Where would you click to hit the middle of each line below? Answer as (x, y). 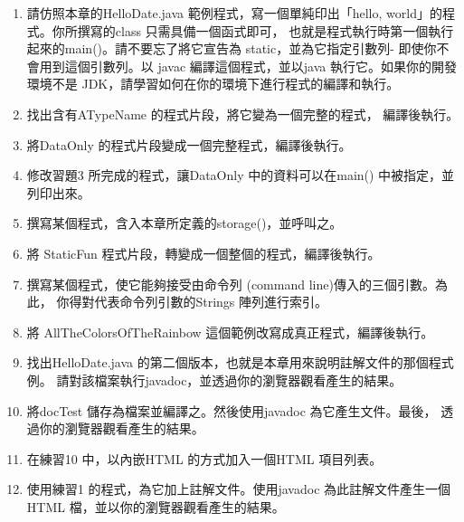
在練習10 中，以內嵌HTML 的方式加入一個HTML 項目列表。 (204, 458)
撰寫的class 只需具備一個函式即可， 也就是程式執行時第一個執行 (265, 30)
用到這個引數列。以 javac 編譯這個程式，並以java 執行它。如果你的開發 (248, 66)
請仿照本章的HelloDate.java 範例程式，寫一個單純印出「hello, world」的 (234, 13)
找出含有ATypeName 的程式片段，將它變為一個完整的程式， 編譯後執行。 (243, 114)
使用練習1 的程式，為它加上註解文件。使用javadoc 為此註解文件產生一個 (239, 489)
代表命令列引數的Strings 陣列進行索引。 (211, 302)
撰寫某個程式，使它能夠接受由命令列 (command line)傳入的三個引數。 (231, 284)
